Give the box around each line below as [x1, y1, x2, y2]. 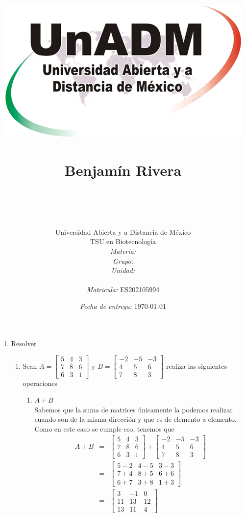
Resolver [11, 338, 37, 348]
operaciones [23, 378, 58, 388]
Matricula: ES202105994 [86, 284, 160, 295]
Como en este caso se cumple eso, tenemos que [34, 423, 174, 434]
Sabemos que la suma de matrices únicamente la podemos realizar [34, 404, 233, 414]
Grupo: [112, 255, 134, 266]
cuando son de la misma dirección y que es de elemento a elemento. [34, 414, 237, 424]
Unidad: [111, 265, 135, 275]
